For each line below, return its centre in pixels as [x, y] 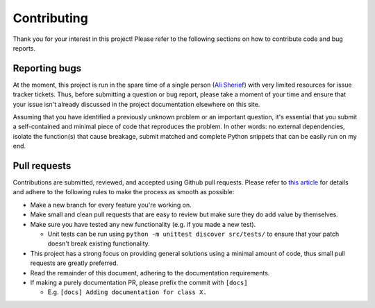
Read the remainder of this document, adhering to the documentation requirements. [150, 273]
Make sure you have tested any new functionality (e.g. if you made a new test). [143, 224]
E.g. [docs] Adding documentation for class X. [127, 292]
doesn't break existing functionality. [99, 243]
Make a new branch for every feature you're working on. [111, 205]
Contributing [50, 18]
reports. [24, 48]
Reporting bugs [47, 68]
